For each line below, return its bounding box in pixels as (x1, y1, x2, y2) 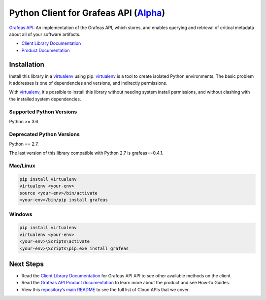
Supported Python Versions (9, 108, 77, 115)
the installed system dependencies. (9, 96, 81, 102)
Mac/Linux (9, 163, 35, 169)
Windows (9, 211, 33, 218)
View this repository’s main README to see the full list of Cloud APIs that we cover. (21, 286, 190, 293)
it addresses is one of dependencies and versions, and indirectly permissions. (9, 80, 167, 86)
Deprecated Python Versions (9, 131, 80, 137)
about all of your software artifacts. (9, 31, 81, 37)
